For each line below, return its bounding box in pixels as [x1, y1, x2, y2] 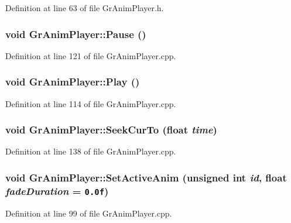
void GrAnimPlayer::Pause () [5, 26, 146, 41]
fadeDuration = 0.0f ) [5, 183, 109, 198]
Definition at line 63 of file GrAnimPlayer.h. [5, 2, 164, 13]
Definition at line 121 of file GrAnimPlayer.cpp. [5, 49, 176, 61]
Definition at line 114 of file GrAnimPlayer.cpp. [5, 97, 176, 109]
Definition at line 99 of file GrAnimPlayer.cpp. [5, 207, 172, 219]
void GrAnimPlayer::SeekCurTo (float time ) [5, 122, 217, 137]
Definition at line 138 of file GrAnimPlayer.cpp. [5, 145, 176, 157]
